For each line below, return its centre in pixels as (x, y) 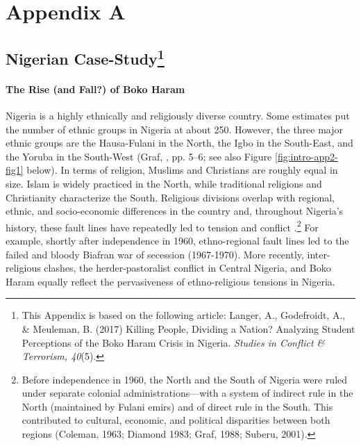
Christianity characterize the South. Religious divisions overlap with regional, (170, 197)
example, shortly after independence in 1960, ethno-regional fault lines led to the (177, 240)
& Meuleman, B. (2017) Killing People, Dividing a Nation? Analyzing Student (188, 328)
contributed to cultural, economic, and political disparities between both (176, 420)
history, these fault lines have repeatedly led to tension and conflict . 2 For (162, 226)
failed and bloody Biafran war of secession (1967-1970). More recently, (155, 254)
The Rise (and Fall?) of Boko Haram (95, 89)
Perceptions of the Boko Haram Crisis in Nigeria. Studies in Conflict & (173, 342)
